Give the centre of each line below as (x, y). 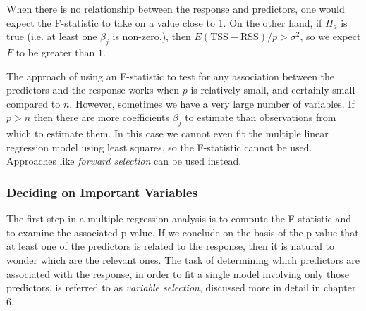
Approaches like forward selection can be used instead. (124, 161)
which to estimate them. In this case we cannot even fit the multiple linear (167, 133)
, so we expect (330, 36)
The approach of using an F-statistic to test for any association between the (171, 76)
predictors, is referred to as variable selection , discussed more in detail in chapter (181, 287)
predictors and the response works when (93, 90)
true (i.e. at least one (52, 36)
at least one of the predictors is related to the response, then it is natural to (170, 246)
